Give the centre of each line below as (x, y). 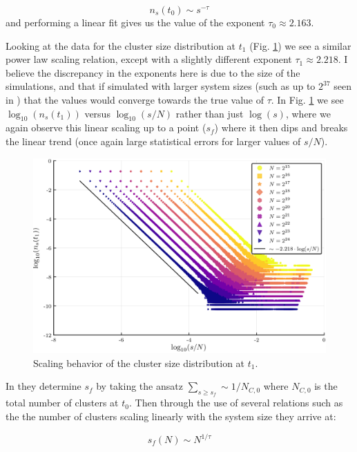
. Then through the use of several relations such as (236, 403)
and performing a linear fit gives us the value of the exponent (135, 22)
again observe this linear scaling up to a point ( (106, 128)
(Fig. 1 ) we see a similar (300, 45)
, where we (308, 113)
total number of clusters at (62, 403)
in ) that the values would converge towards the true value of (135, 99)
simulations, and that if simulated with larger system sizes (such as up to (161, 86)
